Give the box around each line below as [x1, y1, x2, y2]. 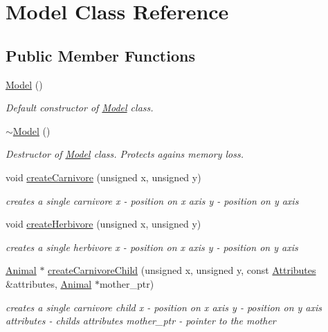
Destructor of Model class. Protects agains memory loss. [6, 147, 244, 161]
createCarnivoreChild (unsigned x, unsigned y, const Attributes [48, 263, 316, 277]
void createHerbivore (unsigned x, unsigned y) [6, 216, 201, 231]
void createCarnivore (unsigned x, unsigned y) [6, 169, 201, 184]
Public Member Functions [6, 44, 195, 66]
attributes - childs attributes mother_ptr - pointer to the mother [6, 313, 276, 328]
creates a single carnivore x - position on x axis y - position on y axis [6, 193, 299, 207]
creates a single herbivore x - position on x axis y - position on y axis [6, 239, 298, 254]
